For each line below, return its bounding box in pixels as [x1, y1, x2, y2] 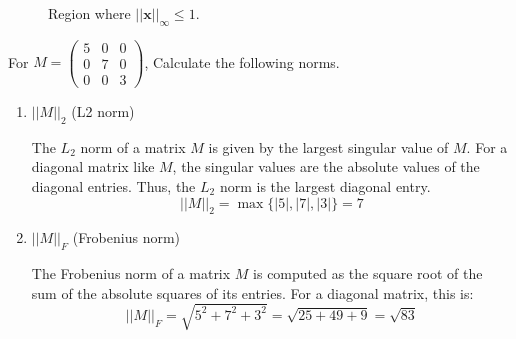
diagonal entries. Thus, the [31, 175, 196, 196]
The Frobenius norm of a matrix [31, 263, 231, 284]
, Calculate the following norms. [144, 51, 340, 72]
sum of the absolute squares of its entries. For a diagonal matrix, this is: [31, 282, 474, 303]
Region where [48, 3, 131, 23]
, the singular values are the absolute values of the [172, 156, 480, 177]
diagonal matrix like [31, 156, 155, 177]
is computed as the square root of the [253, 263, 483, 284]
